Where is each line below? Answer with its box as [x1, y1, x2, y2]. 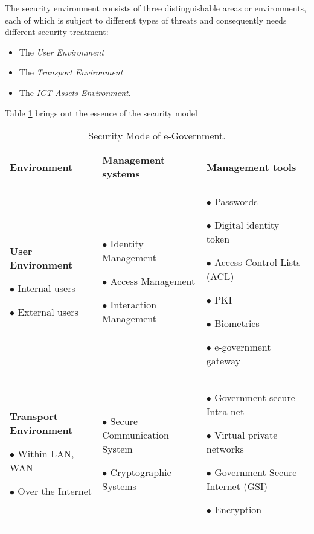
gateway [206, 354, 241, 368]
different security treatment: [5, 25, 109, 38]
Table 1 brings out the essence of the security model [5, 106, 197, 119]
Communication [102, 428, 169, 442]
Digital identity [214, 218, 280, 232]
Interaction [110, 297, 157, 312]
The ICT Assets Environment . [19, 86, 131, 98]
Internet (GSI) [206, 479, 268, 494]
